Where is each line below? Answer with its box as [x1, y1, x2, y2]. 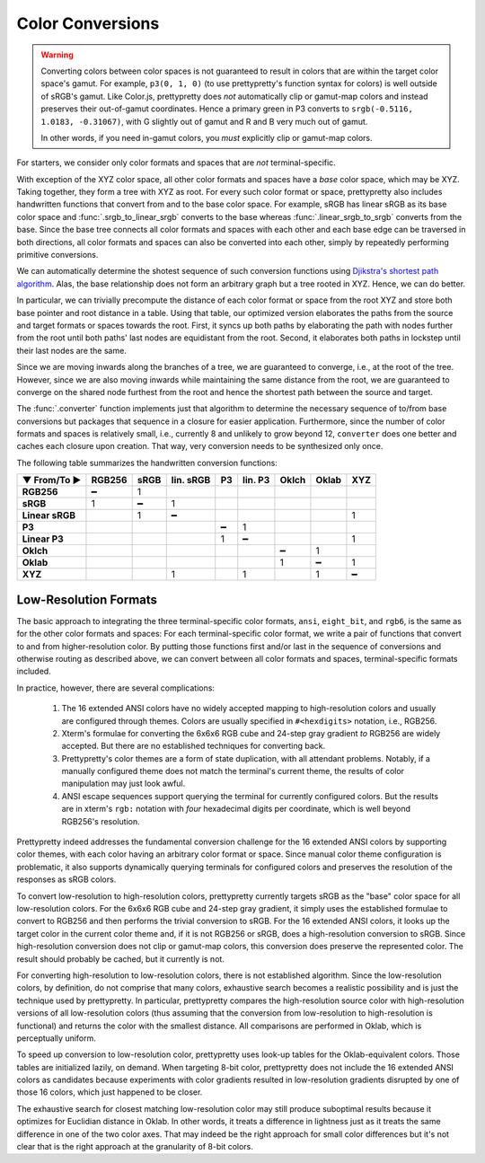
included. [16, 665, 51, 677]
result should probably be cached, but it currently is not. [16, 953, 225, 965]
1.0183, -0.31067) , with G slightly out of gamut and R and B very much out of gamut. [40, 116, 368, 127]
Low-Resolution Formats [16, 592, 157, 607]
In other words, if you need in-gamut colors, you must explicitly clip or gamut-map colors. [40, 132, 373, 143]
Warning [40, 49, 74, 60]
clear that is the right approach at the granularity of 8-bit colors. [16, 1141, 253, 1152]
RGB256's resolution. [61, 815, 140, 826]
